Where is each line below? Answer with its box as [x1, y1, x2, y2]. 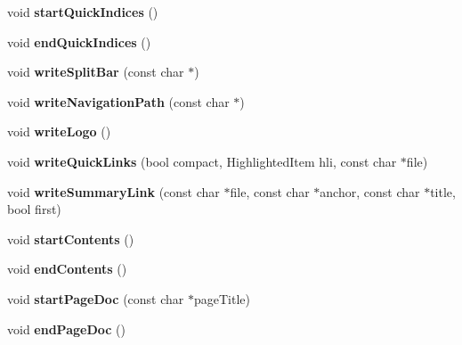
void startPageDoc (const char [7, 289, 184, 308]
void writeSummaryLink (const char [7, 182, 220, 201]
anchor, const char [320, 182, 420, 201]
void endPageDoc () [7, 319, 126, 338]
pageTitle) [194, 289, 250, 308]
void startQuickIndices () [7, 3, 158, 21]
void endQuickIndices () [7, 32, 151, 51]
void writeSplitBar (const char [7, 62, 184, 81]
